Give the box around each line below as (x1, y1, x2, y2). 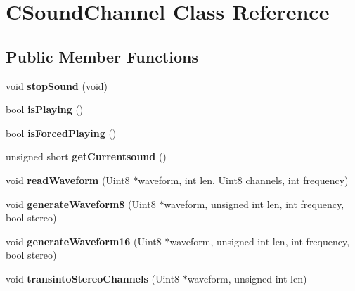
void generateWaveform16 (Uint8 (6, 233, 162, 248)
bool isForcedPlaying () (6, 125, 117, 140)
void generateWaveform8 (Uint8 (6, 196, 156, 211)
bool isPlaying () (6, 102, 84, 117)
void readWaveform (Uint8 (6, 172, 130, 187)
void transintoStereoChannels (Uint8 (6, 271, 180, 285)
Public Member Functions (6, 45, 198, 67)
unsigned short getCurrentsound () (6, 149, 167, 164)
